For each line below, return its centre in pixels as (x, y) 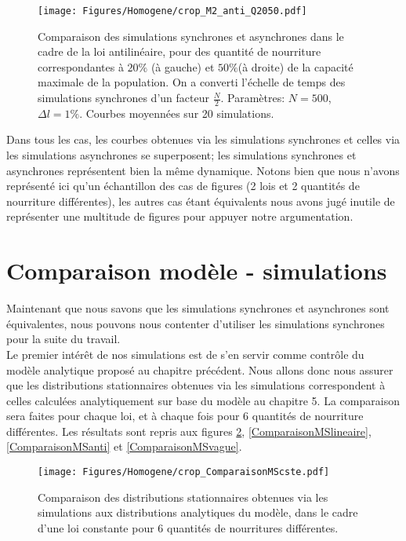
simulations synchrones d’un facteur (123, 98)
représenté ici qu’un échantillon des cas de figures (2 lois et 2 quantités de (183, 186)
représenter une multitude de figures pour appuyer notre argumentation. (180, 216)
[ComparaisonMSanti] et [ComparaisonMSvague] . (124, 446)
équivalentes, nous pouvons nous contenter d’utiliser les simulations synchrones (196, 323)
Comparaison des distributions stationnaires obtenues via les (183, 497)
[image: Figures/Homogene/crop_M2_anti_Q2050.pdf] (172, 11)
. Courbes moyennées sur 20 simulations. (177, 113)
